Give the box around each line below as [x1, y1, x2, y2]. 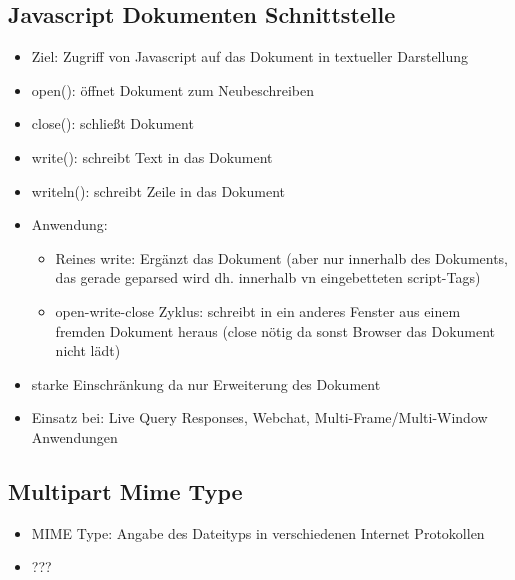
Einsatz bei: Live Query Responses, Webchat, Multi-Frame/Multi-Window [31, 407, 488, 428]
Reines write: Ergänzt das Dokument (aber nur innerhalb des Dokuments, [55, 247, 509, 268]
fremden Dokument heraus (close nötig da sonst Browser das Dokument [55, 320, 496, 341]
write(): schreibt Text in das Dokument [31, 146, 273, 167]
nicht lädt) [55, 340, 121, 361]
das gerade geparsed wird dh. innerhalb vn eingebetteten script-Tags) [55, 267, 481, 288]
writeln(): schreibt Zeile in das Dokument [31, 180, 285, 201]
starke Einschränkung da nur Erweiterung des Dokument [31, 373, 381, 394]
